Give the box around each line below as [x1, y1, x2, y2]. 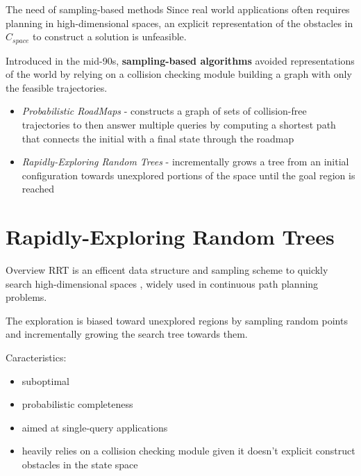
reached [22, 181, 55, 196]
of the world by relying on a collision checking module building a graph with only [6, 67, 352, 81]
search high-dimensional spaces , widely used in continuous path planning [6, 276, 319, 290]
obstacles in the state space [22, 457, 138, 472]
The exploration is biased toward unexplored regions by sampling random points [6, 313, 348, 327]
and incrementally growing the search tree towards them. [6, 327, 248, 341]
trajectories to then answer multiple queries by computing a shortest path [22, 117, 336, 132]
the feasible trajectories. [6, 80, 108, 95]
